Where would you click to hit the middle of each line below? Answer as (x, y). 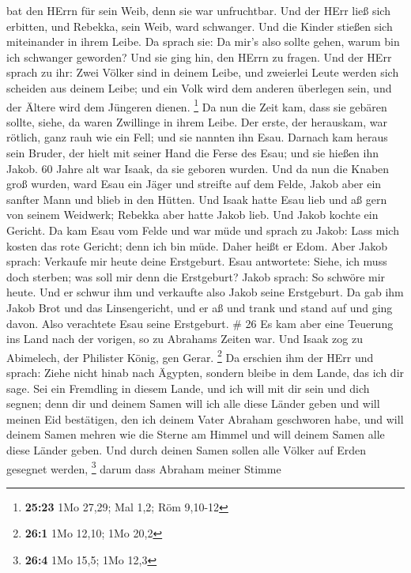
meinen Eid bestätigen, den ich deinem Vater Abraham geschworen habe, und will (205, 418)
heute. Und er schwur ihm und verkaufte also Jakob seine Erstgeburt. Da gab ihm (205, 292)
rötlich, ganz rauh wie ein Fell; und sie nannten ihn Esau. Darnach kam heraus (197, 137)
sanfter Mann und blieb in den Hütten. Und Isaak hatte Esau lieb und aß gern (197, 199)
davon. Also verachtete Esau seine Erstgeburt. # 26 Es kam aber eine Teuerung (200, 323)
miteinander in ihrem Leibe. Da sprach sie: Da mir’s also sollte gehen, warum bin (203, 41)
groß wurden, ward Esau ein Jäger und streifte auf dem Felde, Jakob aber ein (194, 184)
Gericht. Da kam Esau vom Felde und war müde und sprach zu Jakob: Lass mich (203, 230)
